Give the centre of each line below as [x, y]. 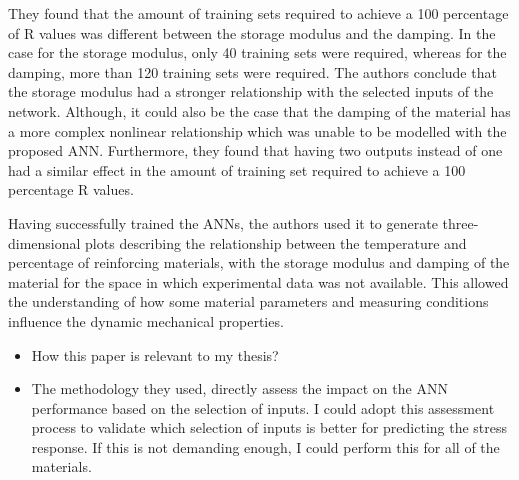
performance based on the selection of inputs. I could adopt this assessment [263, 407]
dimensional [44, 242]
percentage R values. [71, 189]
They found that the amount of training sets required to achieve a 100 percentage [258, 13]
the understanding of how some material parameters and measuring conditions [248, 301]
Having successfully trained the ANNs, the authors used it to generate [223, 222]
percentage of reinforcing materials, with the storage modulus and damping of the [259, 262]
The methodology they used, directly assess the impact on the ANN [239, 388]
